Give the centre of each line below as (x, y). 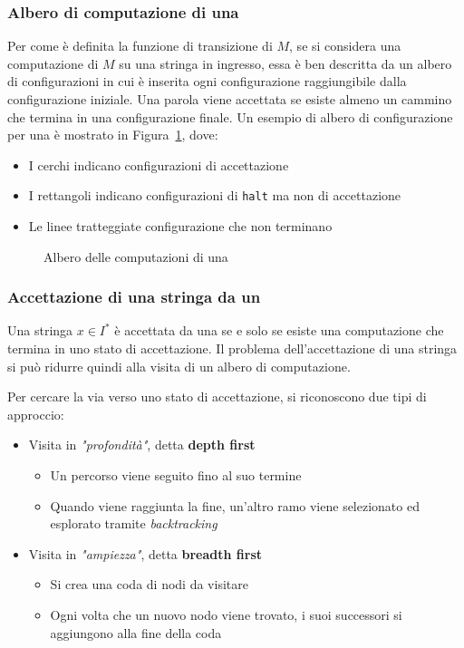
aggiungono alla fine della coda (136, 632)
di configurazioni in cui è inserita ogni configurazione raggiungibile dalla (207, 81)
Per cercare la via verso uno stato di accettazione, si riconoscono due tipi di (217, 397)
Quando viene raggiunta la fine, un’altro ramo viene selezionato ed (235, 505)
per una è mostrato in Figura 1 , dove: (113, 135)
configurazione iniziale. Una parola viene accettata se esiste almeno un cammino (230, 99)
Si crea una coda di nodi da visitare (149, 584)
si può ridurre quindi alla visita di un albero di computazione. (179, 366)
